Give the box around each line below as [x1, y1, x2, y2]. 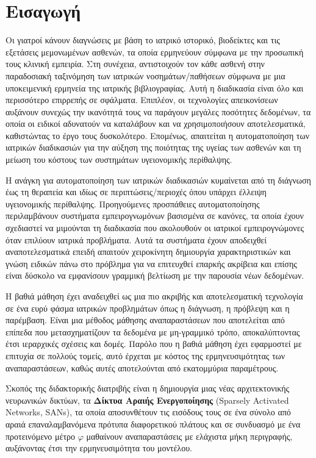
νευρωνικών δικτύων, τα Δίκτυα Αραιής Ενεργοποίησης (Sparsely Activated [5, 393, 289, 406]
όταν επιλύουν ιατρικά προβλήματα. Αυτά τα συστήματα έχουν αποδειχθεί [5, 233, 267, 246]
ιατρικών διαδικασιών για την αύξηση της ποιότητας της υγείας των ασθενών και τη [5, 141, 301, 154]
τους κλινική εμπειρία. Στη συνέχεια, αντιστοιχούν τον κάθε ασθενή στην [5, 57, 265, 70]
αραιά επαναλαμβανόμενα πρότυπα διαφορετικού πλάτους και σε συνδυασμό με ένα [5, 417, 301, 430]
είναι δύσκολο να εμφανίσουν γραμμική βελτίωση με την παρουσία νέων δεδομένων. [5, 269, 304, 282]
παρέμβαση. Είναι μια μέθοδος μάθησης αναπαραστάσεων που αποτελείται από [5, 313, 285, 326]
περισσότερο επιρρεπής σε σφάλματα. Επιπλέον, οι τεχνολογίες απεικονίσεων [5, 93, 278, 106]
